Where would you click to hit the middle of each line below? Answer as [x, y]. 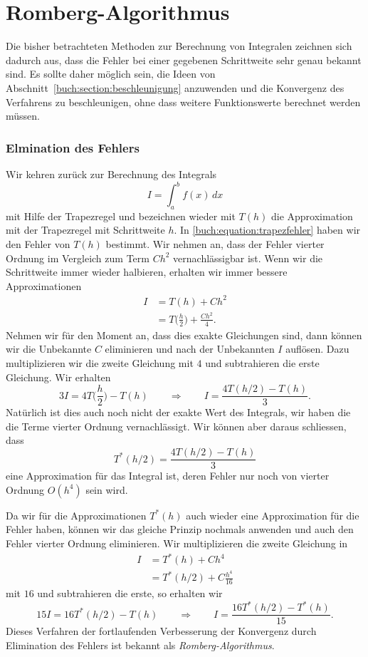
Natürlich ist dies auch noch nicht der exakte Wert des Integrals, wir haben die [178, 412]
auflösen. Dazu [317, 349]
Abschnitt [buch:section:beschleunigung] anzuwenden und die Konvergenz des [175, 87]
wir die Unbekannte [49, 349]
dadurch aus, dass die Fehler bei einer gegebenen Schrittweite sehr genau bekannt [184, 60]
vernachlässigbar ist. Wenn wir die [248, 258]
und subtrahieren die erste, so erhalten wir [130, 593]
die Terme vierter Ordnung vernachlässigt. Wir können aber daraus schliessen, [176, 426]
